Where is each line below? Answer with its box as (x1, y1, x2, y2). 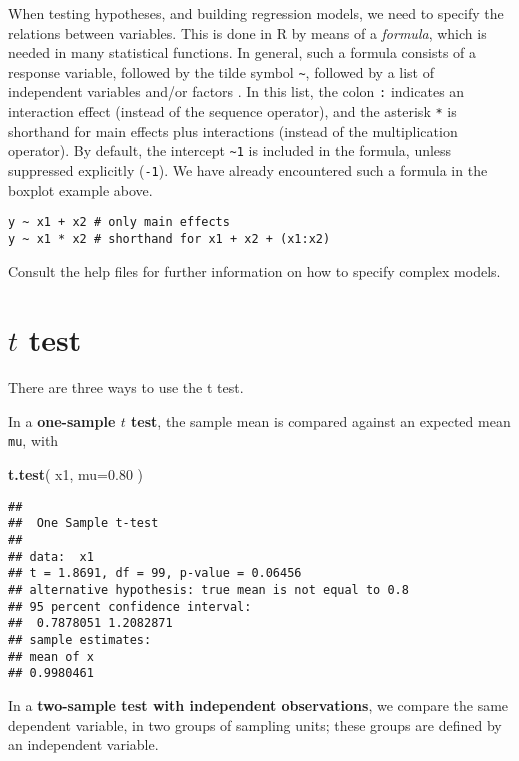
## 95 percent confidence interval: (8, 599, 252, 614)
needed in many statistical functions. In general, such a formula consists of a (8, 42, 477, 63)
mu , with (8, 430, 59, 451)
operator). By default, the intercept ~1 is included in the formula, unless (8, 140, 452, 161)
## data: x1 (8, 549, 94, 564)
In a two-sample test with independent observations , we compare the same (8, 694, 509, 715)
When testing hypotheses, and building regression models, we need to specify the (8, 3, 504, 23)
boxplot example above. (8, 179, 153, 200)
